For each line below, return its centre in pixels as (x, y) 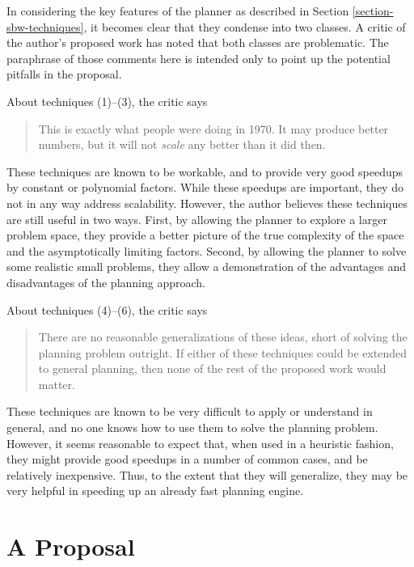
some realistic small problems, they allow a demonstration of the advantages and (207, 267)
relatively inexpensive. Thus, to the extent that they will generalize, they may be (207, 474)
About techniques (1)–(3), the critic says (107, 101)
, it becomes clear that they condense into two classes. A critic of (245, 26)
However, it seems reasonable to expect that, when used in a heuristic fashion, (200, 443)
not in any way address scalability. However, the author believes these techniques (207, 203)
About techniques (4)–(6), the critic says (107, 309)
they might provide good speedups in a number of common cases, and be (187, 459)
